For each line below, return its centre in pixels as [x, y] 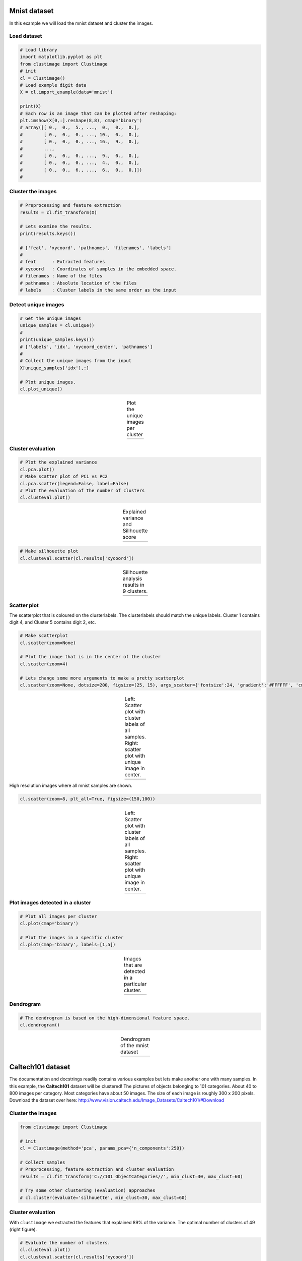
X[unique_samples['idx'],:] [54, 368]
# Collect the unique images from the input [76, 361]
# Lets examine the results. [56, 226]
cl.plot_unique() [41, 389]
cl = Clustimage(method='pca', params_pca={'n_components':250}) [102, 1148]
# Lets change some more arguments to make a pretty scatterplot [102, 678]
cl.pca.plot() [37, 469]
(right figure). [23, 1229]
